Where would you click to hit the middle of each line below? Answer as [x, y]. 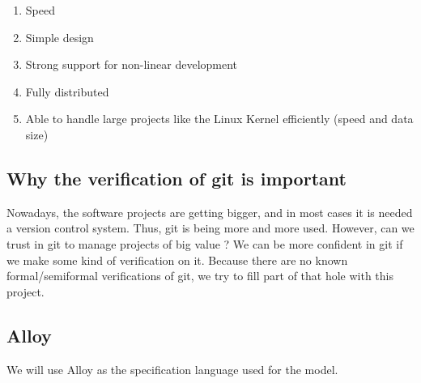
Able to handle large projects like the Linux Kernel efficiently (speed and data [219, 119]
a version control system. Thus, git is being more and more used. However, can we [210, 228]
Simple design [60, 37]
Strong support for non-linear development [132, 64]
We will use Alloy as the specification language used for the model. [172, 369]
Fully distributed [67, 91]
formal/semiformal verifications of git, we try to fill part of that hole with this [200, 276]
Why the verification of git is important [176, 178]
